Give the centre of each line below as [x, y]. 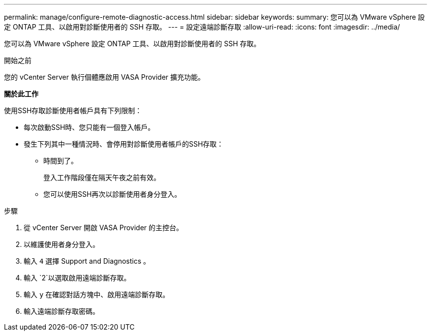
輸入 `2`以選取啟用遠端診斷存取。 [77, 278]
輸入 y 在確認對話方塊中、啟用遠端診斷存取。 [97, 294]
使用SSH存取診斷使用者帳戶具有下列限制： [73, 110]
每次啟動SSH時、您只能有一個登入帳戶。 [89, 127]
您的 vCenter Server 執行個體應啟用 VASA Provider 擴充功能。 [105, 77]
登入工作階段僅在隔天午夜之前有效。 [102, 177]
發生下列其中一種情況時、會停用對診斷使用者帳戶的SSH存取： [124, 144]
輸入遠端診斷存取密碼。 [62, 311]
